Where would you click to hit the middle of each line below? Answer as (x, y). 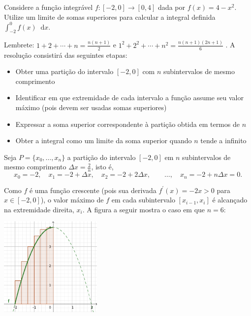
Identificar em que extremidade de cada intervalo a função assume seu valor (129, 98)
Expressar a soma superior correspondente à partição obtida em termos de (127, 124)
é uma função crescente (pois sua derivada (93, 190)
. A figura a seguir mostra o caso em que (144, 209)
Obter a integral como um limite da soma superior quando (104, 140)
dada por (172, 7)
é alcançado (230, 200)
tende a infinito (223, 140)
